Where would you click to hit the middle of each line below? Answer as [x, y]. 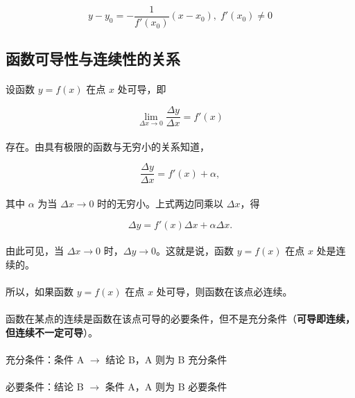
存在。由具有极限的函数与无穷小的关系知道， [107, 146]
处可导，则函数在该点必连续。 [224, 291]
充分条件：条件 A [45, 359]
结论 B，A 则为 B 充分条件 [166, 359]
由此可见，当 [35, 251]
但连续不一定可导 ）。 [52, 332]
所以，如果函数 [40, 291]
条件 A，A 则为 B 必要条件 [166, 387]
